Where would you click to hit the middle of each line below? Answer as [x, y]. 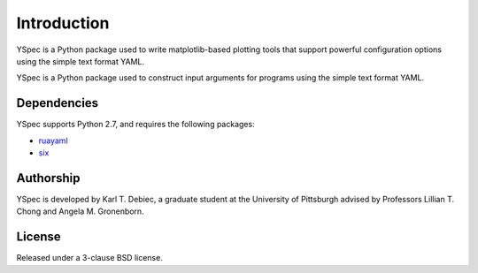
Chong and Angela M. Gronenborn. [81, 211]
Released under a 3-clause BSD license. [89, 258]
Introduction [63, 23]
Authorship [48, 178]
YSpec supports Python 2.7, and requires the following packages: [136, 125]
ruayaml [53, 140]
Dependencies [58, 103]
